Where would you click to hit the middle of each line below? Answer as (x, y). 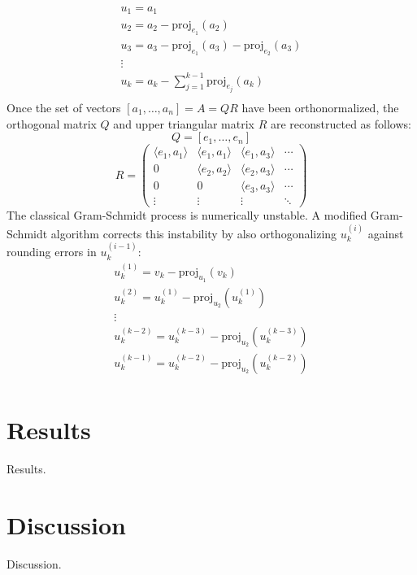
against (386, 233)
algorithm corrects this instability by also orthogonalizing (194, 233)
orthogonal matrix (52, 123)
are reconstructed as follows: (341, 123)
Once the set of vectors (64, 107)
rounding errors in (52, 252)
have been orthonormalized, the (320, 107)
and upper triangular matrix (184, 123)
